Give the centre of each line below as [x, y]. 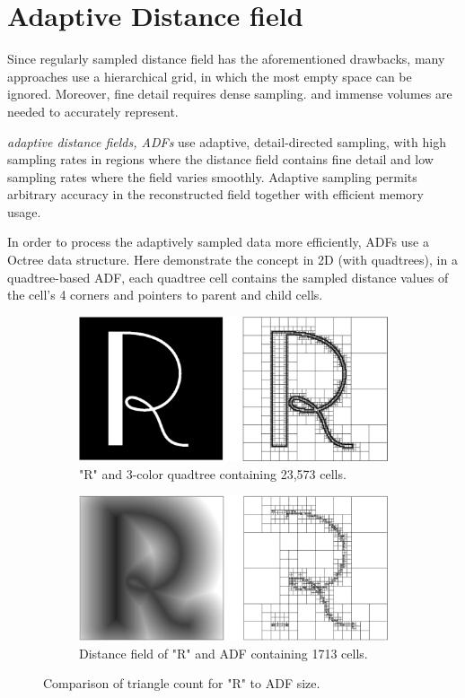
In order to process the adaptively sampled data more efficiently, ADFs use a [218, 242]
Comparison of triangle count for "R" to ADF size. [182, 683]
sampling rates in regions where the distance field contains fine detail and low [220, 159]
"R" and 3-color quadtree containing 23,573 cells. [213, 473]
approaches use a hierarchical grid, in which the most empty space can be [210, 76]
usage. [24, 211]
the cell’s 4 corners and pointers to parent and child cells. [165, 295]
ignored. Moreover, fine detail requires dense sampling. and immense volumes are [230, 94]
